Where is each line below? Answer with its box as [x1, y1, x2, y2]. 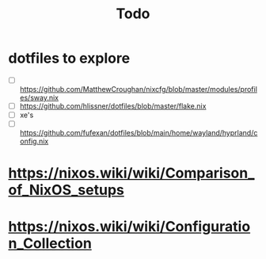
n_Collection [8, 234, 93, 252]
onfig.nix [19, 136, 49, 147]
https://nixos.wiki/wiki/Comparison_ [8, 164, 255, 182]
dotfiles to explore [8, 49, 131, 67]
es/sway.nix [19, 93, 59, 102]
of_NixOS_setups [8, 181, 124, 199]
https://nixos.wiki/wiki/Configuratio [8, 217, 251, 235]
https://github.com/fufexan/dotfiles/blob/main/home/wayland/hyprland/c [19, 128, 258, 138]
